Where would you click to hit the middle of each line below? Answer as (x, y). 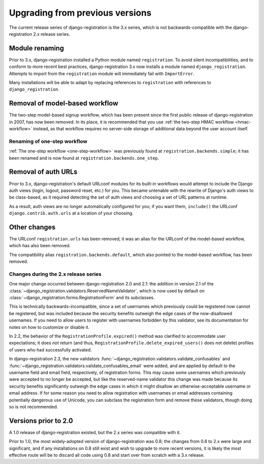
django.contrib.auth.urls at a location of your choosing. (71, 213)
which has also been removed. (40, 246)
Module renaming (36, 48)
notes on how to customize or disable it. (49, 327)
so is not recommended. (33, 407)
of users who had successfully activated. (51, 349)
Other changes (32, 227)
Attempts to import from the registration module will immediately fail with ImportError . (102, 73)
